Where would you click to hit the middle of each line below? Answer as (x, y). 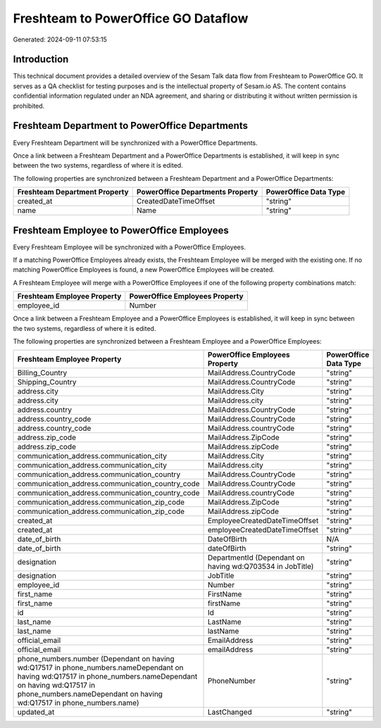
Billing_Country (42, 373)
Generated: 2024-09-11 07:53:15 (60, 39)
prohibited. (29, 106)
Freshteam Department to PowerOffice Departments (130, 126)
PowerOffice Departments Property (197, 192)
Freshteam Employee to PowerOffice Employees (121, 230)
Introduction (41, 59)
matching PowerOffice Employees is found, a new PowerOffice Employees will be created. (144, 270)
